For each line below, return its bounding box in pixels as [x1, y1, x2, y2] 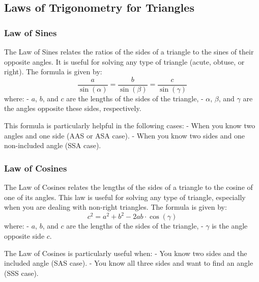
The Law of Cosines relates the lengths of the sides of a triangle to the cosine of [4, 182, 253, 192]
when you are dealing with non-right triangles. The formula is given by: [4, 202, 227, 212]
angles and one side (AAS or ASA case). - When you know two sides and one [4, 130, 245, 140]
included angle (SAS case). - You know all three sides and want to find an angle [4, 258, 253, 268]
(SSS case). [4, 267, 39, 278]
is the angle [212, 220, 248, 231]
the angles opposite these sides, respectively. [4, 103, 141, 114]
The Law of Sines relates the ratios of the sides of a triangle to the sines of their [4, 46, 254, 57]
